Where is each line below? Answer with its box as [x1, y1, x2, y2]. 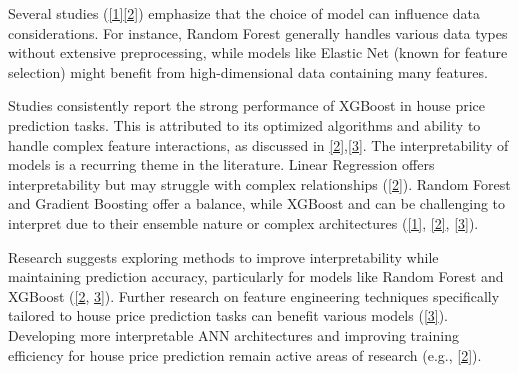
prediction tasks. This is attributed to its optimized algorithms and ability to [8, 114, 481, 135]
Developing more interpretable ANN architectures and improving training [8, 324, 459, 345]
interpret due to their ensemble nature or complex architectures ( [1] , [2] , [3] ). [8, 212, 479, 233]
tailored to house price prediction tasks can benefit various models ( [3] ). [8, 305, 449, 326]
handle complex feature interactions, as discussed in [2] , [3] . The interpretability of [8, 134, 509, 155]
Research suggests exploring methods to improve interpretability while [8, 246, 439, 267]
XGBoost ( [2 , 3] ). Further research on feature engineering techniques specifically [8, 285, 500, 306]
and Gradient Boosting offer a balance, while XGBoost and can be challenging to [8, 193, 506, 214]
